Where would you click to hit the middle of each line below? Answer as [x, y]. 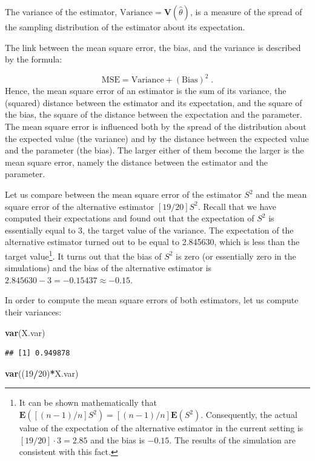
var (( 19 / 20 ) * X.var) [42, 373]
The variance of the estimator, [61, 12]
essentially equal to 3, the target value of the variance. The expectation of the [149, 230]
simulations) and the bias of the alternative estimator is [108, 268]
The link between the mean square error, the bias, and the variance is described [153, 47]
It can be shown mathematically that [88, 402]
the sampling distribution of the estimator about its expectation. [125, 27]
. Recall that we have [237, 206]
